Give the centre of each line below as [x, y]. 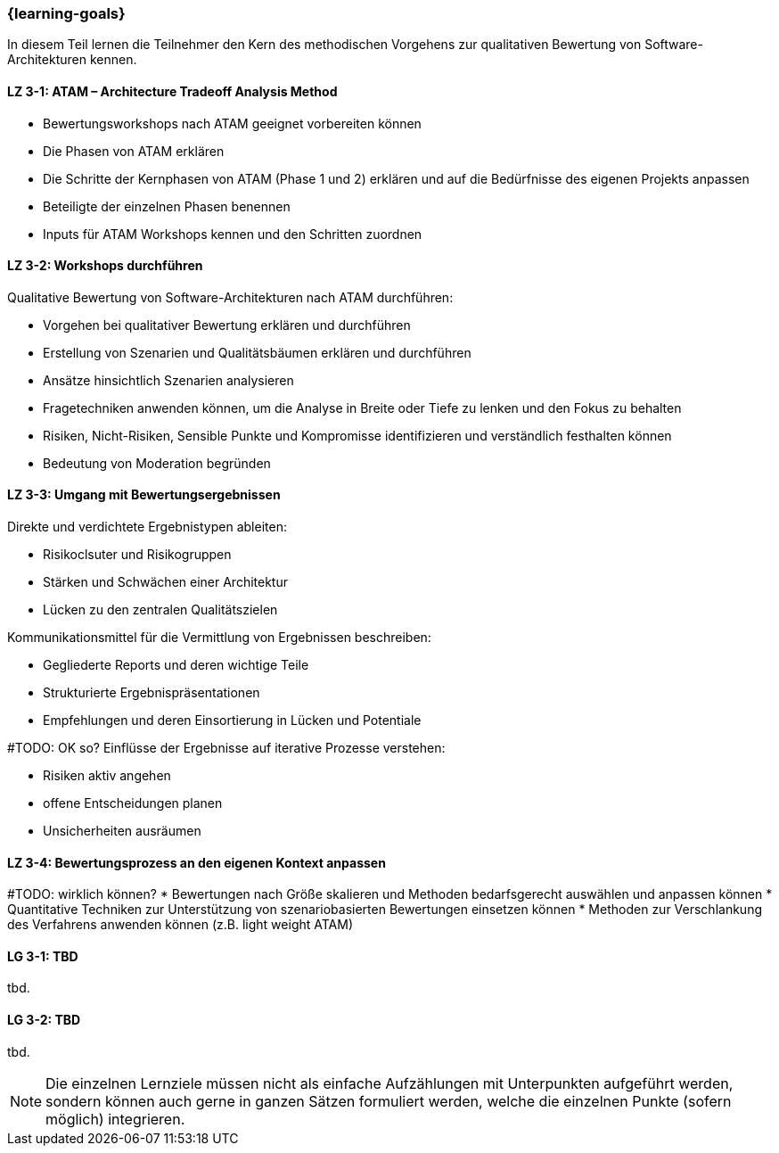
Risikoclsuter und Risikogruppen [137, 555]
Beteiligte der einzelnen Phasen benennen [167, 206]
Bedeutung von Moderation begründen [157, 463]
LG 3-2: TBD [44, 1020]
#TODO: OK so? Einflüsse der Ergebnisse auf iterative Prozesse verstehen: [226, 748]
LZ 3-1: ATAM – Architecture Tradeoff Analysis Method [172, 91]
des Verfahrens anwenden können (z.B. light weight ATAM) [180, 925]
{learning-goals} [66, 13]
